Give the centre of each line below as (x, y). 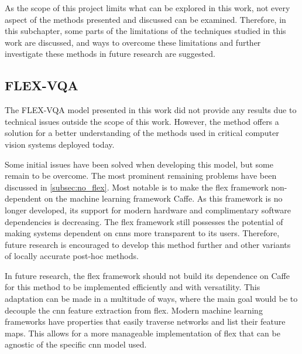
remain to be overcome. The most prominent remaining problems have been (141, 176)
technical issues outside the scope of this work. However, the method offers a (142, 121)
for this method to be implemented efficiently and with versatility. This (133, 287)
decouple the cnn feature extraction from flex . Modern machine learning (134, 310)
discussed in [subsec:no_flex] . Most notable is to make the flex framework (137, 187)
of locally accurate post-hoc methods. (72, 256)
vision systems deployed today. (60, 144)
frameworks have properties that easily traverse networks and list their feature (145, 321)
